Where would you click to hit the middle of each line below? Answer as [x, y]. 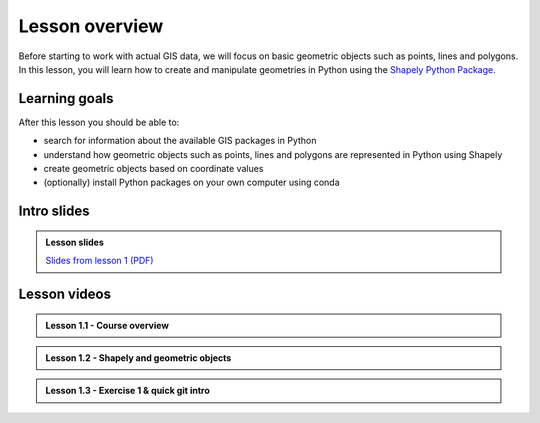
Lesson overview [91, 26]
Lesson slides [74, 242]
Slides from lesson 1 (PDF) [99, 261]
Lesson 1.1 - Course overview [107, 325]
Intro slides [54, 211]
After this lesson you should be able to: [99, 122]
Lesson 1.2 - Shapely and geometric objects [138, 358]
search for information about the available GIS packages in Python [180, 141]
